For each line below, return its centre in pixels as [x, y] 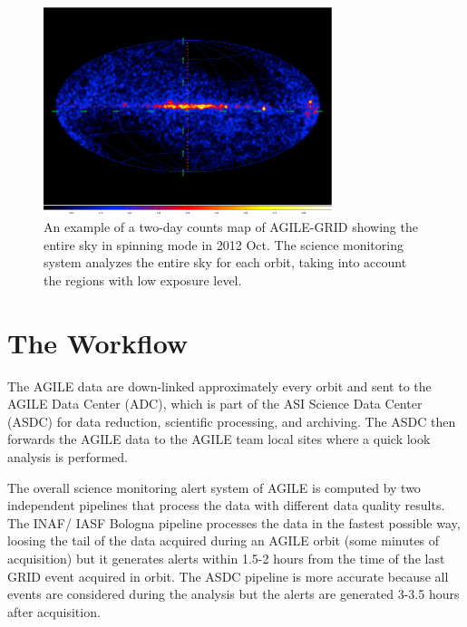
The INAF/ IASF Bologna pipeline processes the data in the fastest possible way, [234, 522]
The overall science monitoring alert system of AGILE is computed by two [214, 487]
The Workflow [98, 342]
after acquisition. [54, 611]
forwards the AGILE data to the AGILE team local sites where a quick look [219, 439]
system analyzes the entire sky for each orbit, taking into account [225, 262]
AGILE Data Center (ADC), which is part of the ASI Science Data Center [215, 404]
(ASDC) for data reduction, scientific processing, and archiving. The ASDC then [232, 421]
